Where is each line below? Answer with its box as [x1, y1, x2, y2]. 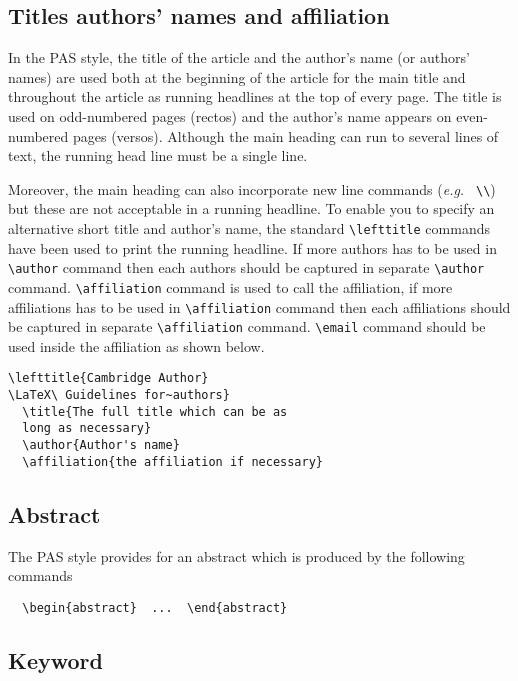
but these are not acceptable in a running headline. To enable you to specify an [8, 198, 495, 219]
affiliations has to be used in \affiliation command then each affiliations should [8, 296, 511, 317]
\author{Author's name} [22, 438, 180, 453]
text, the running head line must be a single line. [8, 145, 308, 166]
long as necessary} [22, 421, 152, 436]
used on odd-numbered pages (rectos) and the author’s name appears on [8, 105, 452, 126]
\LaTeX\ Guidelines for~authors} [8, 388, 230, 403]
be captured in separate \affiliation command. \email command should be [8, 316, 486, 337]
